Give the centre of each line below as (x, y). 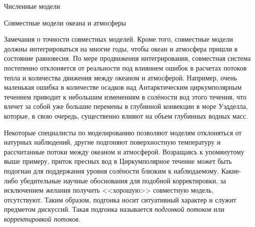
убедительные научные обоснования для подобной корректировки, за (123, 180)
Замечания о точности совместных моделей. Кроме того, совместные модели (118, 39)
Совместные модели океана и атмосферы (65, 22)
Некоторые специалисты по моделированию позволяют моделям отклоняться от (123, 132)
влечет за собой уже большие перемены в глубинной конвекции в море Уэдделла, (126, 106)
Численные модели (32, 6)
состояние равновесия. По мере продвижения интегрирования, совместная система (127, 58)
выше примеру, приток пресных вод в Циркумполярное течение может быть (118, 161)
